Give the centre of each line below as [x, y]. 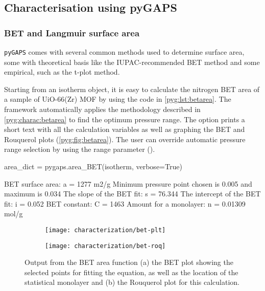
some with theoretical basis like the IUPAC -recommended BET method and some [132, 62]
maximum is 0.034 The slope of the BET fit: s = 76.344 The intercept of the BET [132, 194]
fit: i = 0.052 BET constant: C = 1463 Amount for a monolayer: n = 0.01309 [125, 203]
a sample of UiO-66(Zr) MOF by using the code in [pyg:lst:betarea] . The [118, 99]
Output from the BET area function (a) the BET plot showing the [129, 262]
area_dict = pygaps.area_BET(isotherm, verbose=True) [93, 166]
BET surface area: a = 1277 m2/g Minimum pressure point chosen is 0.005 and [128, 183]
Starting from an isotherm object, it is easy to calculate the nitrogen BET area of [132, 89]
